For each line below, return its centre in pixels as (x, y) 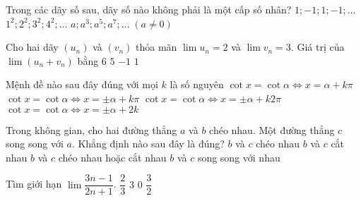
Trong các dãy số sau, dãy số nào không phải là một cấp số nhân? (149, 9)
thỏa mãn (156, 47)
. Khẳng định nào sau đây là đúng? (148, 144)
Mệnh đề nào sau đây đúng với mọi (82, 84)
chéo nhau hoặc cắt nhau (112, 157)
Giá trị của (321, 47)
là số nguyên (197, 84)
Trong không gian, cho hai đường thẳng (91, 129)
